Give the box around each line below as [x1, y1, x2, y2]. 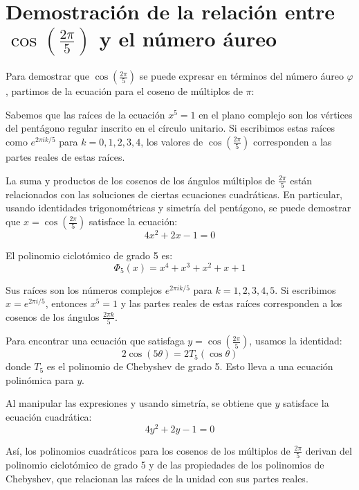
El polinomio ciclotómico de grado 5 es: [6, 248, 173, 263]
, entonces [45, 296, 88, 310]
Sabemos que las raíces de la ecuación [6, 107, 165, 121]
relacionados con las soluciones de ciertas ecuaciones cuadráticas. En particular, [6, 186, 343, 201]
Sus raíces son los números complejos [6, 282, 163, 297]
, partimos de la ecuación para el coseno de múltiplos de [6, 84, 243, 98]
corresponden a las [252, 134, 332, 148]
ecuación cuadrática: [6, 410, 92, 424]
